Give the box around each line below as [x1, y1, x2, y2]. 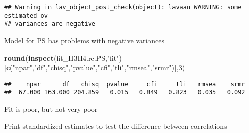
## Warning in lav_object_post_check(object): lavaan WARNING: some [4, 4, 242, 11]
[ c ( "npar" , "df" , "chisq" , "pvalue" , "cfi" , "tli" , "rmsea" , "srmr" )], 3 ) [4, 62, 185, 73]
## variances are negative [4, 20, 95, 28]
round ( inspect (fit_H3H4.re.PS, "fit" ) [4, 52, 122, 63]
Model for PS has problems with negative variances [4, 35, 164, 45]
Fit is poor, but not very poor [4, 103, 98, 114]
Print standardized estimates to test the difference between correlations [4, 120, 227, 131]
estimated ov [4, 12, 48, 19]
